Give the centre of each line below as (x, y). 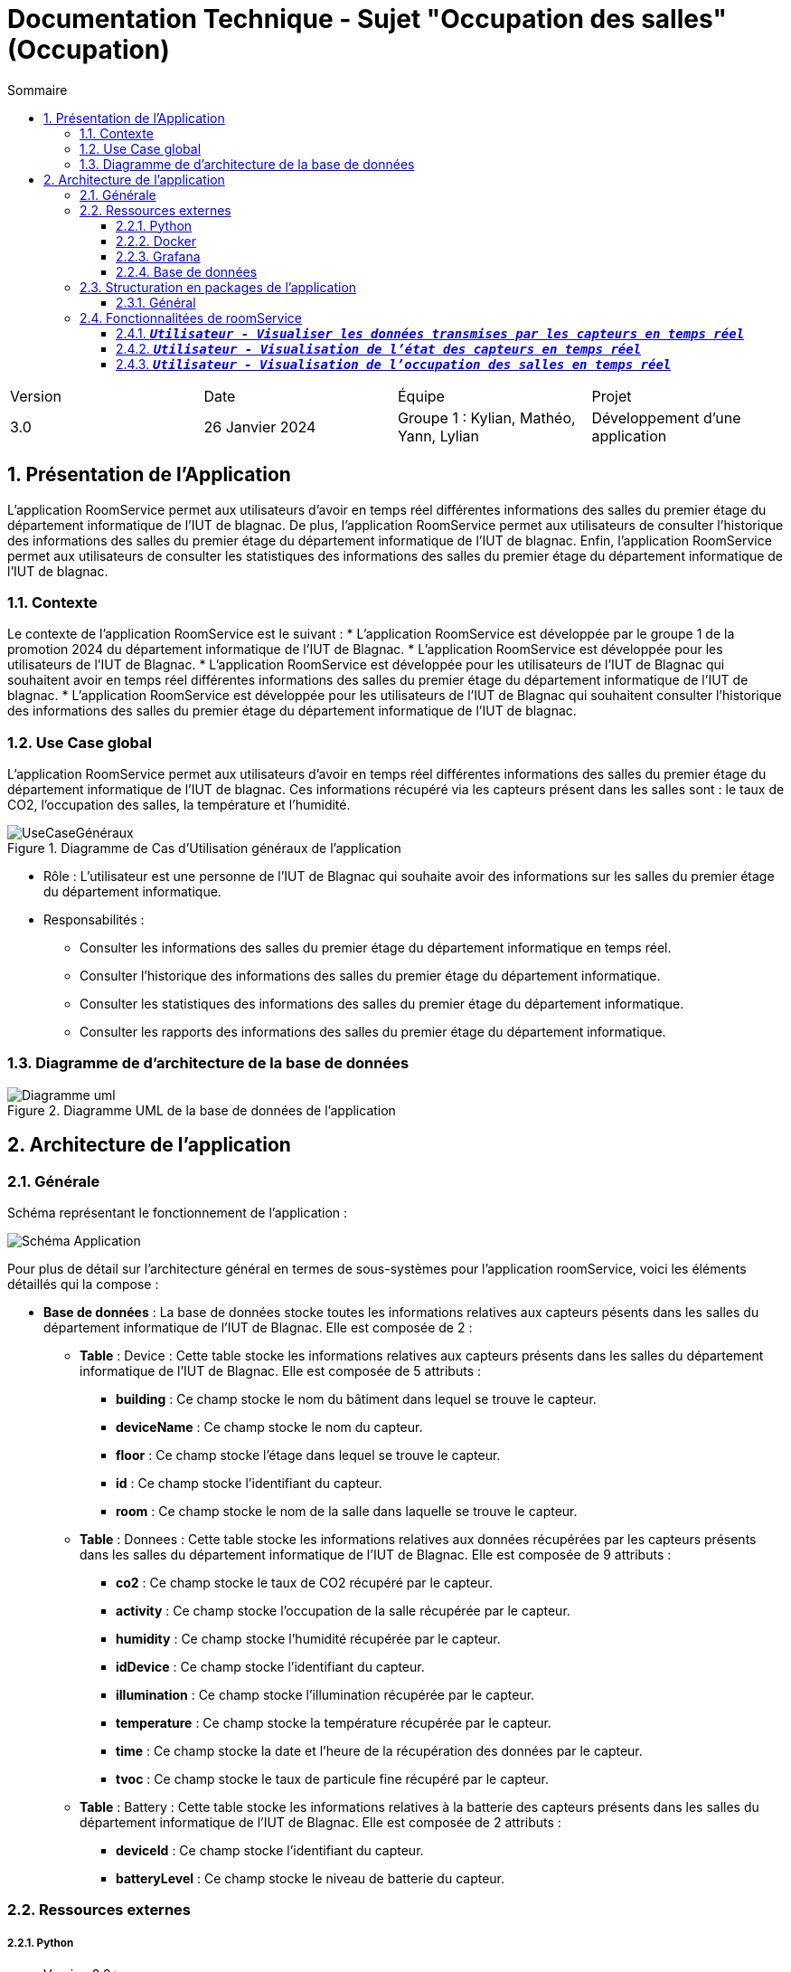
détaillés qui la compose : (83, 1285)
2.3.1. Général (156, 302)
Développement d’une (666, 417)
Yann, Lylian (438, 436)
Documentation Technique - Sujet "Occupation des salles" (367, 19)
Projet (612, 396)
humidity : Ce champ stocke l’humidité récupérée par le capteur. (308, 1639)
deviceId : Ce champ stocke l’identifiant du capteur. (270, 1851)
